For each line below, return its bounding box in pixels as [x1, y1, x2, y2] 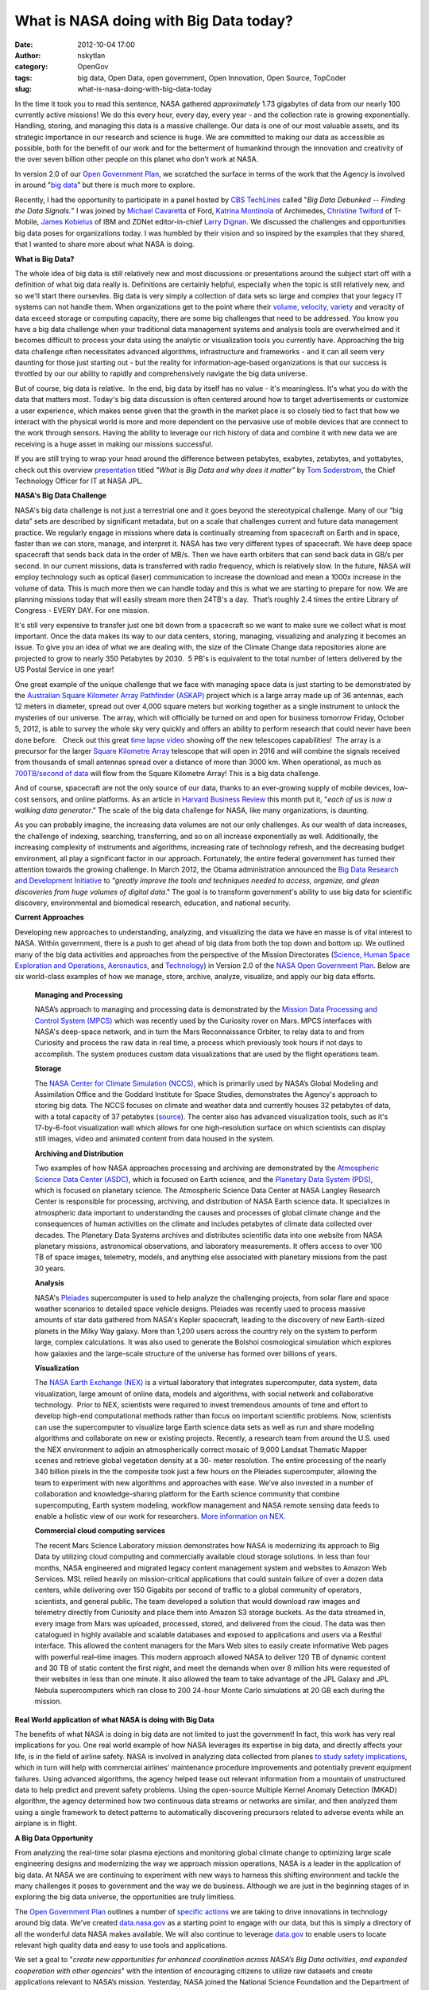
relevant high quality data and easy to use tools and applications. [14, 1941, 228, 1950]
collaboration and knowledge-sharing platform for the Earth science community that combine [34, 1489, 341, 1499]
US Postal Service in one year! [14, 665, 114, 674]
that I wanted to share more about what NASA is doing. [14, 240, 195, 249]
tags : [14, 72, 33, 83]
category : [14, 62, 48, 72]
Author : [14, 50, 41, 60]
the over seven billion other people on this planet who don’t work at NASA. [14, 154, 259, 164]
